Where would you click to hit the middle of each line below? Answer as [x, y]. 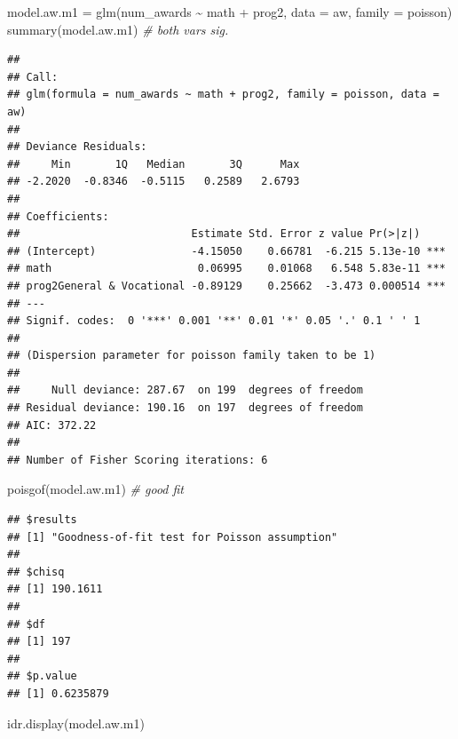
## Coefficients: [58, 216]
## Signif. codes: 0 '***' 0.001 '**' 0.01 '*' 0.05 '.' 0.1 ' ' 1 [214, 321]
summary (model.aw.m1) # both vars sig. [118, 29]
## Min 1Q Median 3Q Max [154, 164]
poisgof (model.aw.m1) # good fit [96, 489]
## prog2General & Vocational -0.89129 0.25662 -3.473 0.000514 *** [226, 286]
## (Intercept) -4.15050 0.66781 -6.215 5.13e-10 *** [226, 251]
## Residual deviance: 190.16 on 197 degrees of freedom [185, 408]
